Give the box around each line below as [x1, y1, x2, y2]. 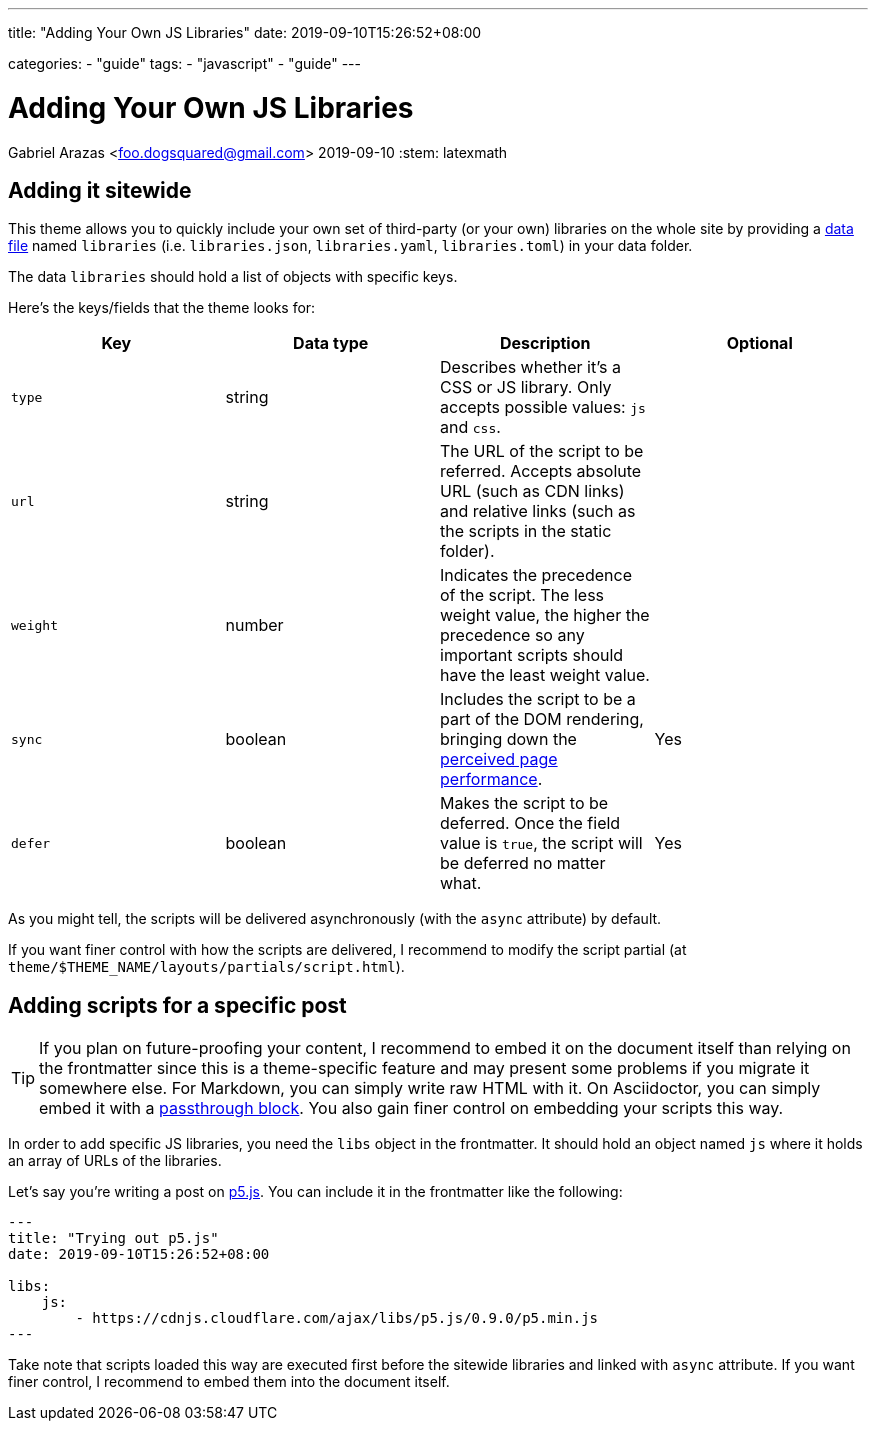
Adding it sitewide [8, 177, 192, 203]
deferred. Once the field [440, 813, 621, 834]
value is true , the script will [440, 833, 643, 854]
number [225, 615, 284, 636]
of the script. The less [440, 585, 605, 606]
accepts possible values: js [440, 397, 646, 418]
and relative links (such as [440, 501, 636, 522]
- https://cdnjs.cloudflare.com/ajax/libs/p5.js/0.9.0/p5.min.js [75, 1310, 599, 1327]
